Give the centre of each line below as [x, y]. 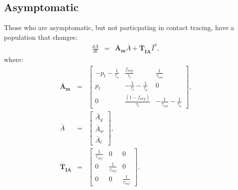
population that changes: [41, 37]
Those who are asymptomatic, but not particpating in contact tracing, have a [119, 27]
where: [14, 59]
